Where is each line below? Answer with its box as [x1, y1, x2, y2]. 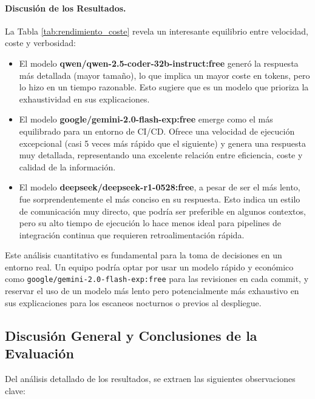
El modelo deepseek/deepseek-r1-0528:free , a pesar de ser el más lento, [19, 181, 300, 193]
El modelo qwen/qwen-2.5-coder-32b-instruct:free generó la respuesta [19, 56, 299, 69]
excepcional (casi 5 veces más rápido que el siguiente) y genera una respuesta [19, 136, 307, 149]
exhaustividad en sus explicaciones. [19, 92, 150, 105]
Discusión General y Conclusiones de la [5, 326, 257, 344]
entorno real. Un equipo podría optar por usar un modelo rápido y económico [5, 260, 294, 273]
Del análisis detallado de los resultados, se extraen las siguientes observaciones [5, 372, 296, 384]
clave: [5, 384, 25, 397]
